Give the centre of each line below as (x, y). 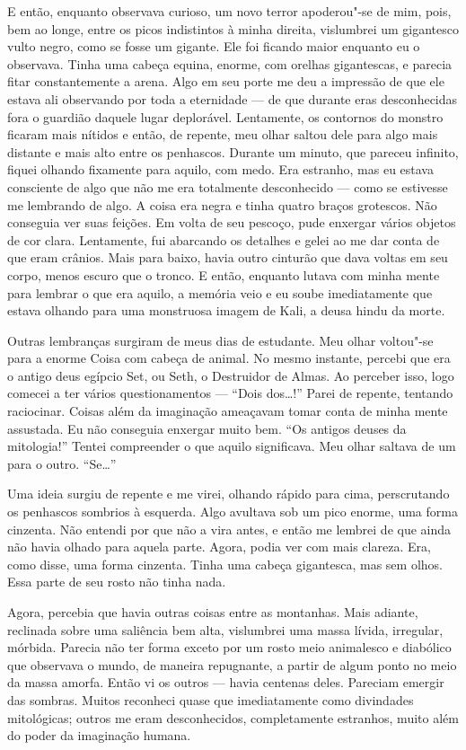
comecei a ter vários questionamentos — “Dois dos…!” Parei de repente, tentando (230, 393)
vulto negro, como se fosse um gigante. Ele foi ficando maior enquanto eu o (214, 46)
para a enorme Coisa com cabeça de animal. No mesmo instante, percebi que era (229, 358)
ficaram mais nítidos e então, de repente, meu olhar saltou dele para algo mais (223, 134)
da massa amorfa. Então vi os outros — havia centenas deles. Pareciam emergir (226, 682)
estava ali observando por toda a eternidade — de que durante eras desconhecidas (233, 98)
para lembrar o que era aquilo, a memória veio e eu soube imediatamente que (220, 292)
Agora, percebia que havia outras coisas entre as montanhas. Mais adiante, (213, 612)
